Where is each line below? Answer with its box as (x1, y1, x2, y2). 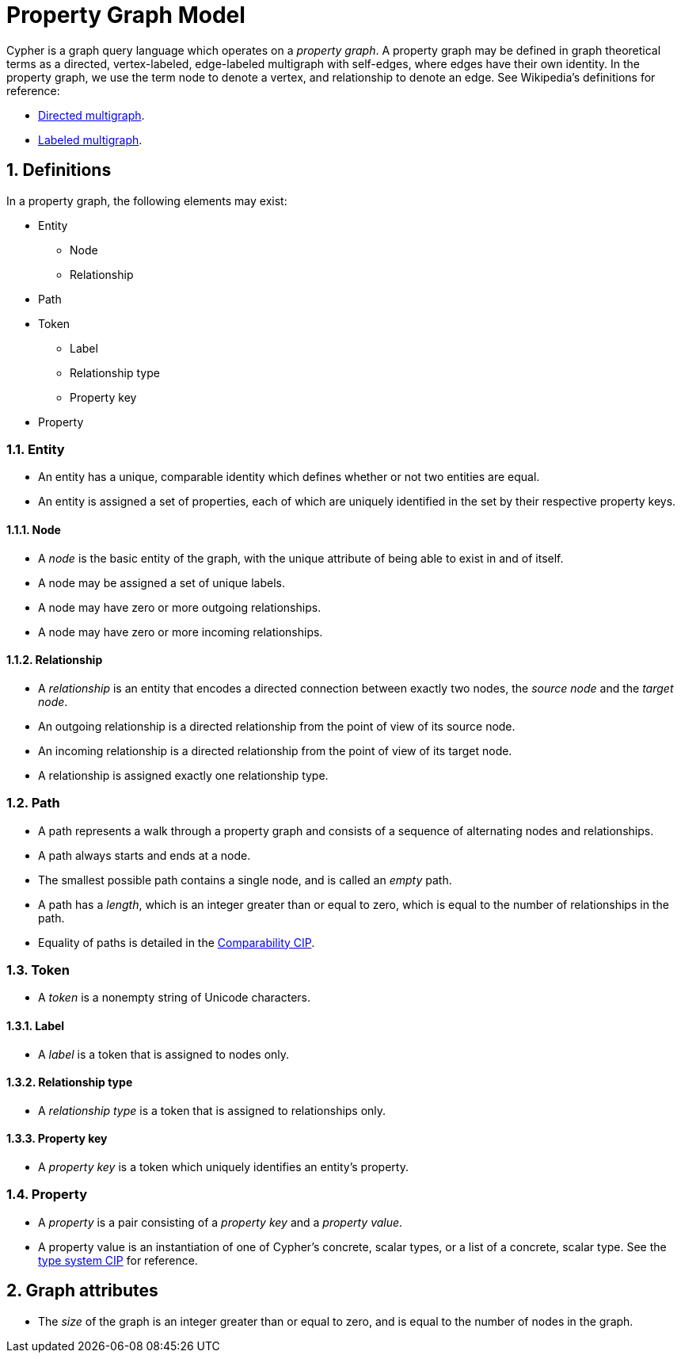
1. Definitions (6, 160, 112, 181)
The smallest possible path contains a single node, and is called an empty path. (38, 872, 452, 887)
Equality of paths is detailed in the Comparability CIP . (38, 935, 315, 949)
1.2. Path (6, 795, 60, 811)
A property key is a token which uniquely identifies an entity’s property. (38, 1159, 409, 1174)
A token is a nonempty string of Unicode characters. (38, 991, 311, 1005)
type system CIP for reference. (38, 1253, 198, 1267)
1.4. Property (6, 1186, 87, 1203)
